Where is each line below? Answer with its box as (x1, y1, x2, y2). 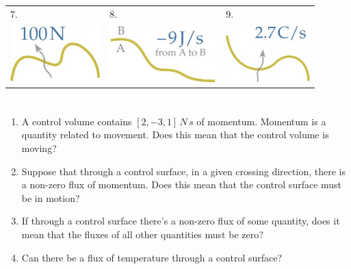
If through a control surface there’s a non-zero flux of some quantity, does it (21, 214, 340, 228)
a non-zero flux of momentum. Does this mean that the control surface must (21, 177, 342, 192)
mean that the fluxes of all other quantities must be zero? (21, 227, 263, 242)
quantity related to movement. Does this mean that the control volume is (21, 127, 329, 142)
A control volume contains (21, 114, 132, 128)
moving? (21, 141, 57, 155)
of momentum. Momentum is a (196, 114, 326, 128)
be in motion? (21, 190, 80, 205)
